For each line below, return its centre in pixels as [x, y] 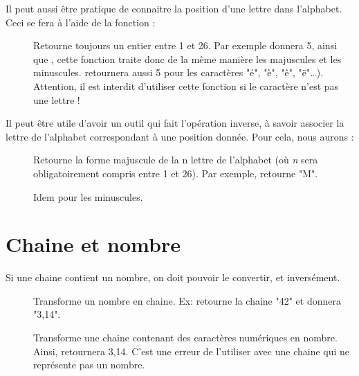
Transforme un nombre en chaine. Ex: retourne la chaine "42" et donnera [187, 300]
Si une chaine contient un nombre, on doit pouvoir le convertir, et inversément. [173, 277]
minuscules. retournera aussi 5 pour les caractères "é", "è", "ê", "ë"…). [178, 72]
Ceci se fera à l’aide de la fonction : [81, 22]
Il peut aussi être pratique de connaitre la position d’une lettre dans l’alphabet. [174, 8]
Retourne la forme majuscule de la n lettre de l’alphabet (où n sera [176, 160]
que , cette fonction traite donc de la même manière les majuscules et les [187, 59]
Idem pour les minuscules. [88, 196]
